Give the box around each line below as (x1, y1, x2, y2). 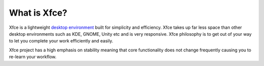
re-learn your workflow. (9, 54, 57, 60)
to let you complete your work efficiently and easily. (9, 38, 113, 44)
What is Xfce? (9, 7, 67, 18)
